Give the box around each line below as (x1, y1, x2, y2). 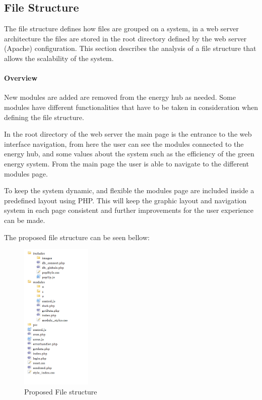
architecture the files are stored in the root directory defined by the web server (4, 33, 247, 43)
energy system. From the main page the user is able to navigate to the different (4, 158, 249, 168)
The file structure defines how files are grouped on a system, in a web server (4, 23, 239, 34)
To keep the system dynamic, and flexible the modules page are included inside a (4, 185, 254, 196)
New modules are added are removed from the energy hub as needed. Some (4, 92, 236, 102)
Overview (4, 73, 38, 83)
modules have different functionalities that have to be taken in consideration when (4, 101, 258, 112)
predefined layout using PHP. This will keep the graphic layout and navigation (4, 195, 247, 205)
